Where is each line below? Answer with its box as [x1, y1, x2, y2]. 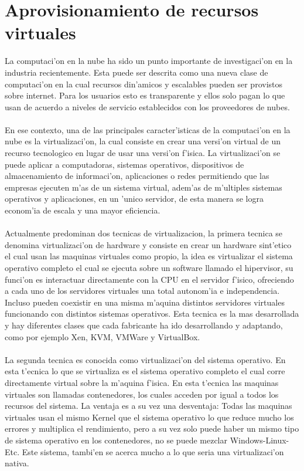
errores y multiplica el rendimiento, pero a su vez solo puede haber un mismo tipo [5, 422, 299, 435]
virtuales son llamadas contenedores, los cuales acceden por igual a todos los [5, 388, 279, 400]
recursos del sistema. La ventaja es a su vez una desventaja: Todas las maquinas [5, 399, 292, 412]
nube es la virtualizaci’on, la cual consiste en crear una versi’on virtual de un [5, 135, 281, 147]
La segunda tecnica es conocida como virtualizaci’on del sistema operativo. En [5, 353, 286, 365]
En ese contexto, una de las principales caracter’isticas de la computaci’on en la [5, 123, 291, 135]
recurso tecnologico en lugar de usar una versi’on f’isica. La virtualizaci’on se [5, 147, 281, 159]
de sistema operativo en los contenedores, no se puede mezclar [5, 433, 227, 446]
